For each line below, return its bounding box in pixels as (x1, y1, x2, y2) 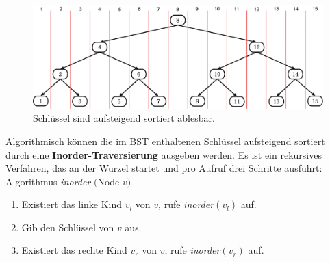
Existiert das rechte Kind (21, 243, 127, 257)
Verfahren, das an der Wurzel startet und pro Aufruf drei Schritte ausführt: (5, 161, 322, 175)
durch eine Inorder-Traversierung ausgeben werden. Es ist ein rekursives (5, 147, 322, 161)
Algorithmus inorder (5, 174, 91, 188)
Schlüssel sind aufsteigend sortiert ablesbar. (33, 111, 215, 125)
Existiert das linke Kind (21, 197, 123, 211)
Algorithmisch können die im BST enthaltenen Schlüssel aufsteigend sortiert (5, 133, 325, 148)
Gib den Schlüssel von (21, 220, 114, 234)
